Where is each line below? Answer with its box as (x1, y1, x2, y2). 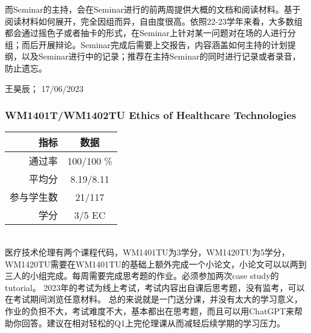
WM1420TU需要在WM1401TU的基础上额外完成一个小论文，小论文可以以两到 (5, 257, 307, 270)
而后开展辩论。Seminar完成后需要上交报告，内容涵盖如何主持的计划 (21, 38, 288, 50)
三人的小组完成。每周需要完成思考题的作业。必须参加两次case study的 (5, 269, 279, 282)
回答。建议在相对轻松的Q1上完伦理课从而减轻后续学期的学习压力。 (21, 316, 285, 329)
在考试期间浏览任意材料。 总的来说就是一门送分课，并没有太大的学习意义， (5, 293, 303, 305)
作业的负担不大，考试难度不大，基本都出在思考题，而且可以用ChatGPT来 (5, 304, 294, 317)
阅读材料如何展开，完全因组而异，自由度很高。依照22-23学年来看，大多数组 (5, 14, 303, 27)
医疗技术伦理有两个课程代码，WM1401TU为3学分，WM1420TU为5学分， (5, 245, 290, 258)
